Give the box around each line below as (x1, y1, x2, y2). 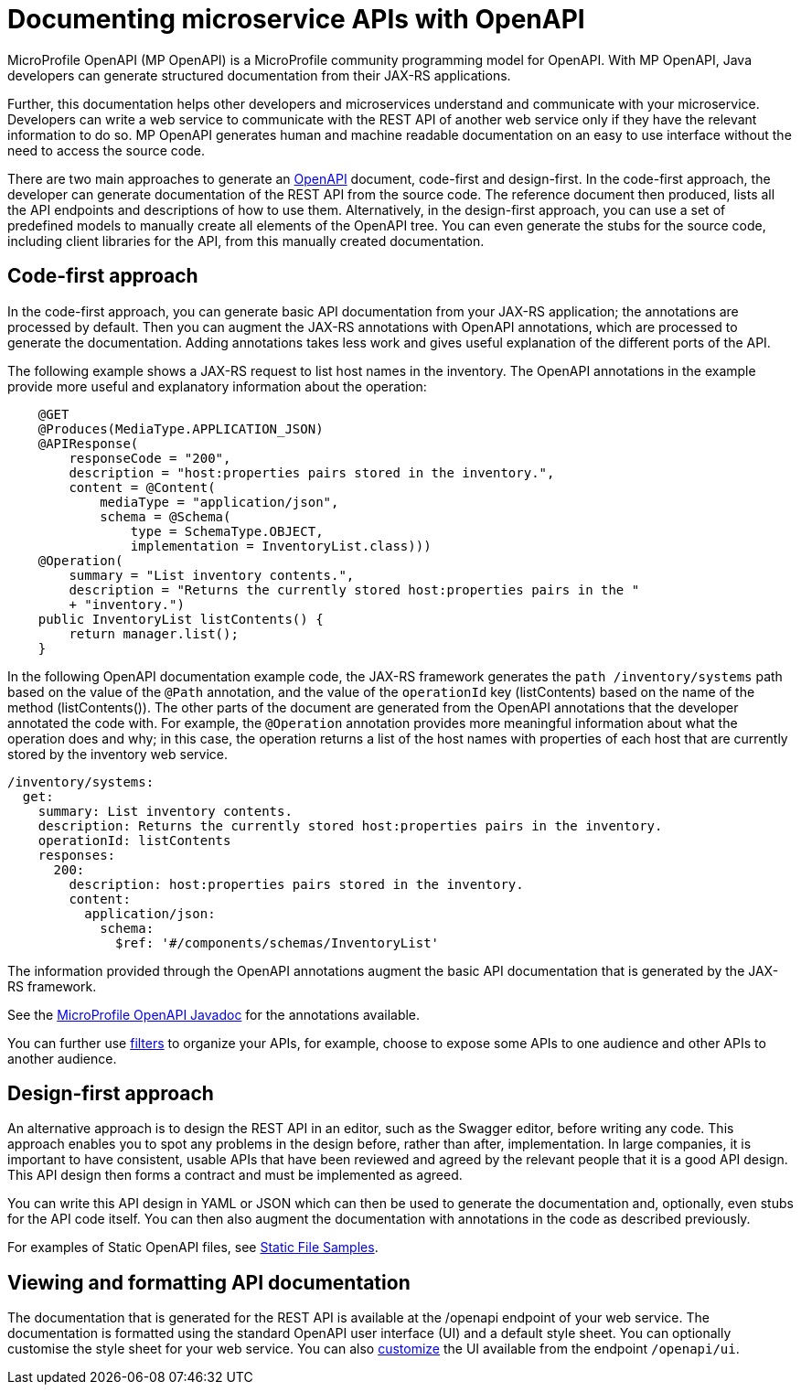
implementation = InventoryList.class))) (130, 538, 432, 553)
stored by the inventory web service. (7, 745, 228, 762)
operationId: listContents (37, 832, 231, 848)
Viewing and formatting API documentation (7, 1270, 411, 1294)
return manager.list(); (69, 626, 239, 641)
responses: (37, 847, 116, 862)
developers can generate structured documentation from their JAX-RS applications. (7, 67, 511, 83)
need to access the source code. (7, 142, 205, 158)
